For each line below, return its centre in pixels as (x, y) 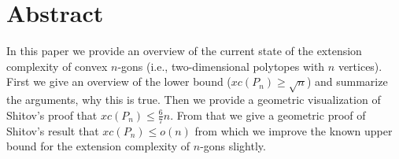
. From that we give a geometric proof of (268, 115)
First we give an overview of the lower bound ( (119, 81)
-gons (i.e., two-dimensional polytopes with (221, 66)
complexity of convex (57, 66)
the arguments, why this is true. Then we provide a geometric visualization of (194, 100)
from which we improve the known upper (294, 130)
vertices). (360, 66)
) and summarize (347, 81)
